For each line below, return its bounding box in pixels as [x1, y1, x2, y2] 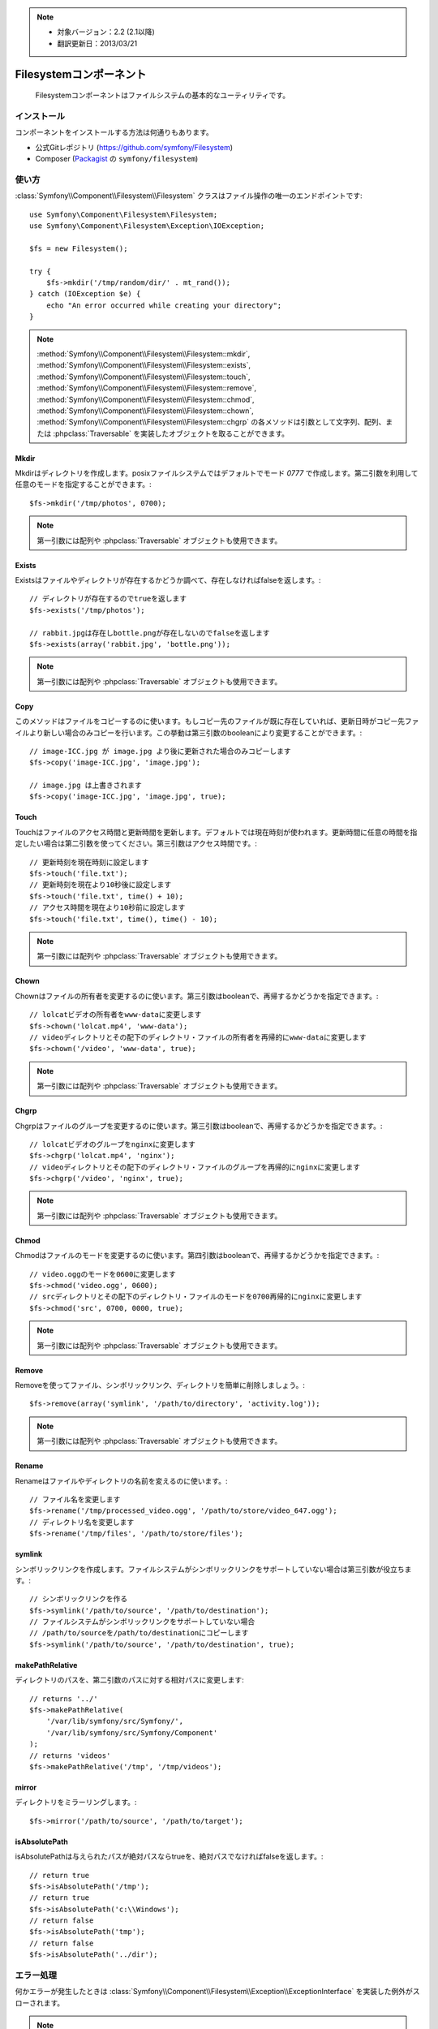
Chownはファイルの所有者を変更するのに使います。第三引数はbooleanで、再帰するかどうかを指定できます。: [15, 991, 379, 1001]
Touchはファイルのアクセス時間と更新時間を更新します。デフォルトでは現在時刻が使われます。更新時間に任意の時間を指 [15, 827, 418, 837]
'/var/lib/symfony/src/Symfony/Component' [45, 1728, 218, 1737]
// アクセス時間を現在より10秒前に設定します [29, 903, 186, 912]
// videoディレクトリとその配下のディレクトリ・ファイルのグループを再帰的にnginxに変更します [29, 1162, 361, 1172]
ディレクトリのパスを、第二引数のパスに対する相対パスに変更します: [15, 1675, 245, 1685]
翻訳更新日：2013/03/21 [57, 38, 138, 48]
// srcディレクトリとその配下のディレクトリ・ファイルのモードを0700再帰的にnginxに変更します [29, 1292, 363, 1302]
